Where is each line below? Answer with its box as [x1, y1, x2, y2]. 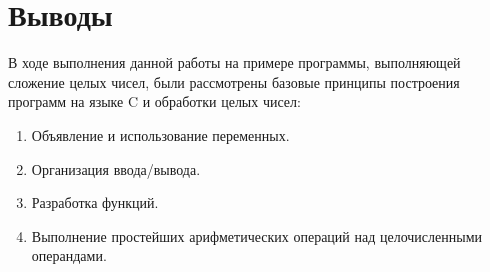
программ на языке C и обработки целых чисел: [8, 91, 301, 112]
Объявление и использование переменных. [31, 124, 290, 145]
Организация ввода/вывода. [31, 158, 201, 179]
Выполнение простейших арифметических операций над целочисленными [31, 225, 483, 246]
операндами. [31, 245, 107, 266]
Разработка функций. [31, 192, 159, 213]
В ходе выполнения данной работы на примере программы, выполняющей [8, 52, 461, 73]
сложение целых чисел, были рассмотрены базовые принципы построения [8, 71, 460, 92]
